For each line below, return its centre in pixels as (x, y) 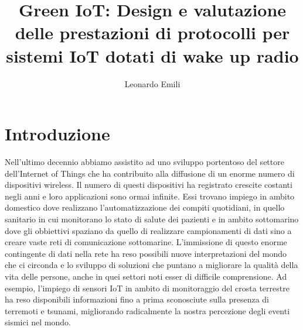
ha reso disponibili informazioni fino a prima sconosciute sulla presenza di (137, 299)
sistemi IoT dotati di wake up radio (152, 55)
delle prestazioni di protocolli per (152, 32)
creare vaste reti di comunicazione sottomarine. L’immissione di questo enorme (146, 242)
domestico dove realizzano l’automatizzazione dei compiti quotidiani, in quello (145, 207)
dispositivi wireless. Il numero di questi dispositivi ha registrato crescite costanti (149, 185)
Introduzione (57, 134)
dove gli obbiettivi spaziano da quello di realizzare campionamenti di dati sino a (148, 230)
